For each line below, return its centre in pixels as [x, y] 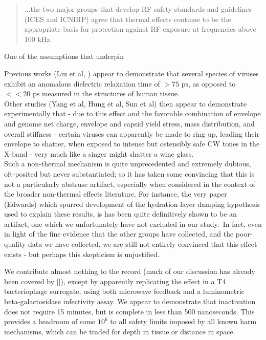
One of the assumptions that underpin [64, 56]
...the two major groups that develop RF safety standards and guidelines [138, 9]
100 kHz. [38, 39]
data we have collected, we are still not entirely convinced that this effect [143, 244]
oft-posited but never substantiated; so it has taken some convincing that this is [129, 173]
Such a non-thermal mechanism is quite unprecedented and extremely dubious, [128, 164]
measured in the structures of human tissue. [110, 93]
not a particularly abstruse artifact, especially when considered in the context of [130, 184]
